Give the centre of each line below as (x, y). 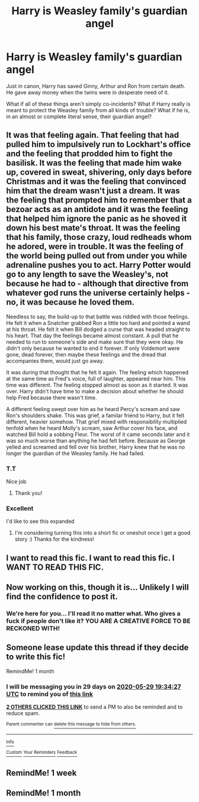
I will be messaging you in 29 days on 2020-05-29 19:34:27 (94, 686)
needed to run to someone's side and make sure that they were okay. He (95, 342)
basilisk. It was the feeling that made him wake (94, 163)
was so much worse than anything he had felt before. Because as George (96, 440)
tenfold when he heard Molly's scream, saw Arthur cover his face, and (92, 428)
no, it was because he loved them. (70, 302)
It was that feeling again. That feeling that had (93, 135)
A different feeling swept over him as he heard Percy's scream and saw (93, 409)
